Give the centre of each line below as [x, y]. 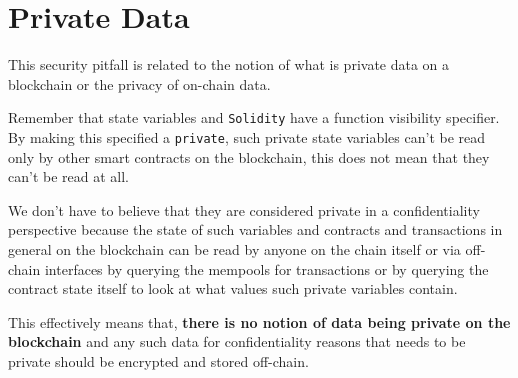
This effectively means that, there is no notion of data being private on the [259, 321]
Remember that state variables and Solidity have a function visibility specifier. [254, 117]
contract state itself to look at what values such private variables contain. [233, 288]
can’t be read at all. [68, 176]
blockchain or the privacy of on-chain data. [139, 83]
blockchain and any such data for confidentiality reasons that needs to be [237, 341]
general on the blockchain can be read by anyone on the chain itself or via [234, 249]
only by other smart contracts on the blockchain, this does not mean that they [249, 156]
